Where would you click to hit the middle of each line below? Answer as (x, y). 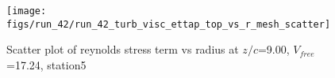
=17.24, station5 (46, 64)
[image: (27, 11)
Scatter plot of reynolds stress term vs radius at (123, 49)
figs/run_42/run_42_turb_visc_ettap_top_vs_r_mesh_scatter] (169, 24)
